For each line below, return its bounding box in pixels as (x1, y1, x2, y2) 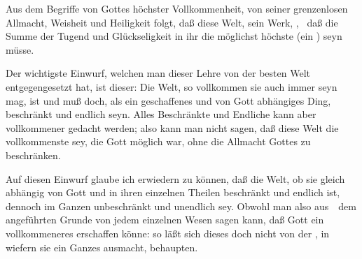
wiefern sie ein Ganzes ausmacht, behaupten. (6, 239, 198, 254)
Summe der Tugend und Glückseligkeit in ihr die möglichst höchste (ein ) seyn (6, 29, 342, 43)
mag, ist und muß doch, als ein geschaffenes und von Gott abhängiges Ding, (6, 93, 331, 108)
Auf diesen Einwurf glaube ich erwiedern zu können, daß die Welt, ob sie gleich (6, 171, 345, 186)
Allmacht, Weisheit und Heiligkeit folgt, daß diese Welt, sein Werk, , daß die (6, 15, 338, 29)
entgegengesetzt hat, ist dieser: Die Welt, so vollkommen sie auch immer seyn (6, 79, 337, 94)
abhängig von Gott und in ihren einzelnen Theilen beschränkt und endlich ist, (6, 185, 340, 200)
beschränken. (6, 147, 61, 162)
